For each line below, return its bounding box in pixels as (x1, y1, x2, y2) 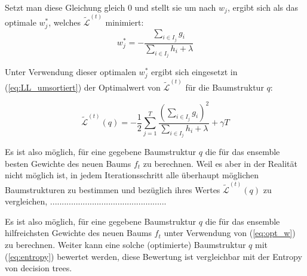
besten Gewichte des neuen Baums (5, 157, 131, 169)
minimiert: (105, 16, 144, 29)
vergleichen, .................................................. (5, 195, 167, 207)
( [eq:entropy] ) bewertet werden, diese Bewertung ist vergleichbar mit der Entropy (5, 250, 302, 262)
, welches (48, 16, 81, 29)
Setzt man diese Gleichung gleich (5, 1, 125, 13)
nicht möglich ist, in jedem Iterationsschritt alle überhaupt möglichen (5, 169, 259, 181)
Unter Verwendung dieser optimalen (5, 66, 136, 78)
